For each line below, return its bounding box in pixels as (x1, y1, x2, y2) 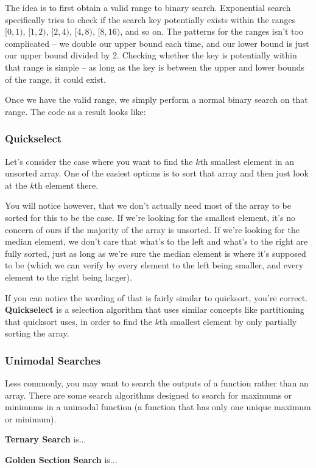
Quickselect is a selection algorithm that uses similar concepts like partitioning (5, 303, 304, 316)
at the (5, 178, 27, 191)
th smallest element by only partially (159, 315, 297, 327)
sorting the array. (5, 327, 69, 340)
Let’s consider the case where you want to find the (5, 155, 193, 167)
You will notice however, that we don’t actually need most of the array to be (5, 199, 291, 212)
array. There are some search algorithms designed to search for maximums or (5, 388, 292, 401)
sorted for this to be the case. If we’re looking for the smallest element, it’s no (5, 211, 295, 223)
